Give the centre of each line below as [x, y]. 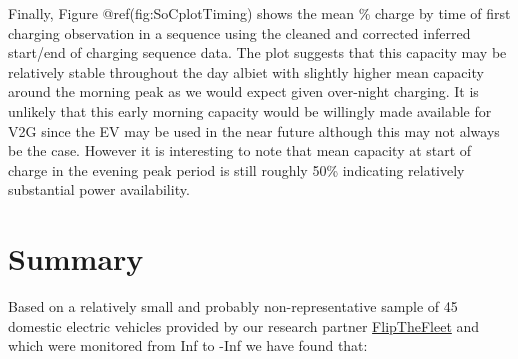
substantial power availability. [99, 189]
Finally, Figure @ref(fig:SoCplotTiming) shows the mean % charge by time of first [259, 13]
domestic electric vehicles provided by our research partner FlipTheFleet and [244, 325]
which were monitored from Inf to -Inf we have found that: [188, 345]
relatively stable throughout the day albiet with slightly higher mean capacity [246, 71]
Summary [76, 258]
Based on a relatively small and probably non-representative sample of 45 [233, 306]
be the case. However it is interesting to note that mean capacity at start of [240, 150]
